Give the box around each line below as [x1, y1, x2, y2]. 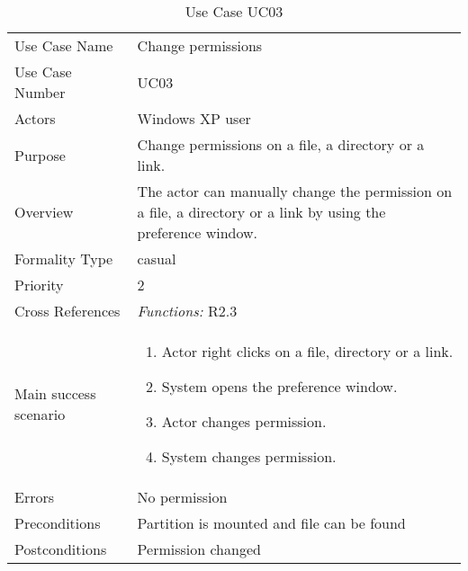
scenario [14, 404, 66, 424]
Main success [14, 383, 96, 404]
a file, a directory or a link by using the [137, 201, 386, 222]
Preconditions [14, 513, 101, 533]
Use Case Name [14, 35, 113, 56]
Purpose [14, 144, 66, 165]
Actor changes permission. [161, 411, 327, 432]
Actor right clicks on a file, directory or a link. [161, 341, 454, 361]
